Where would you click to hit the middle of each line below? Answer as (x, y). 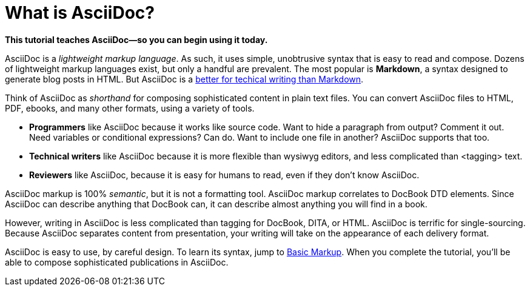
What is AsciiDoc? (80, 13)
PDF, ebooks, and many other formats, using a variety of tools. (130, 108)
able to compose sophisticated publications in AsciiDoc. (117, 262)
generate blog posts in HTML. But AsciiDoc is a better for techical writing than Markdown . (184, 79)
